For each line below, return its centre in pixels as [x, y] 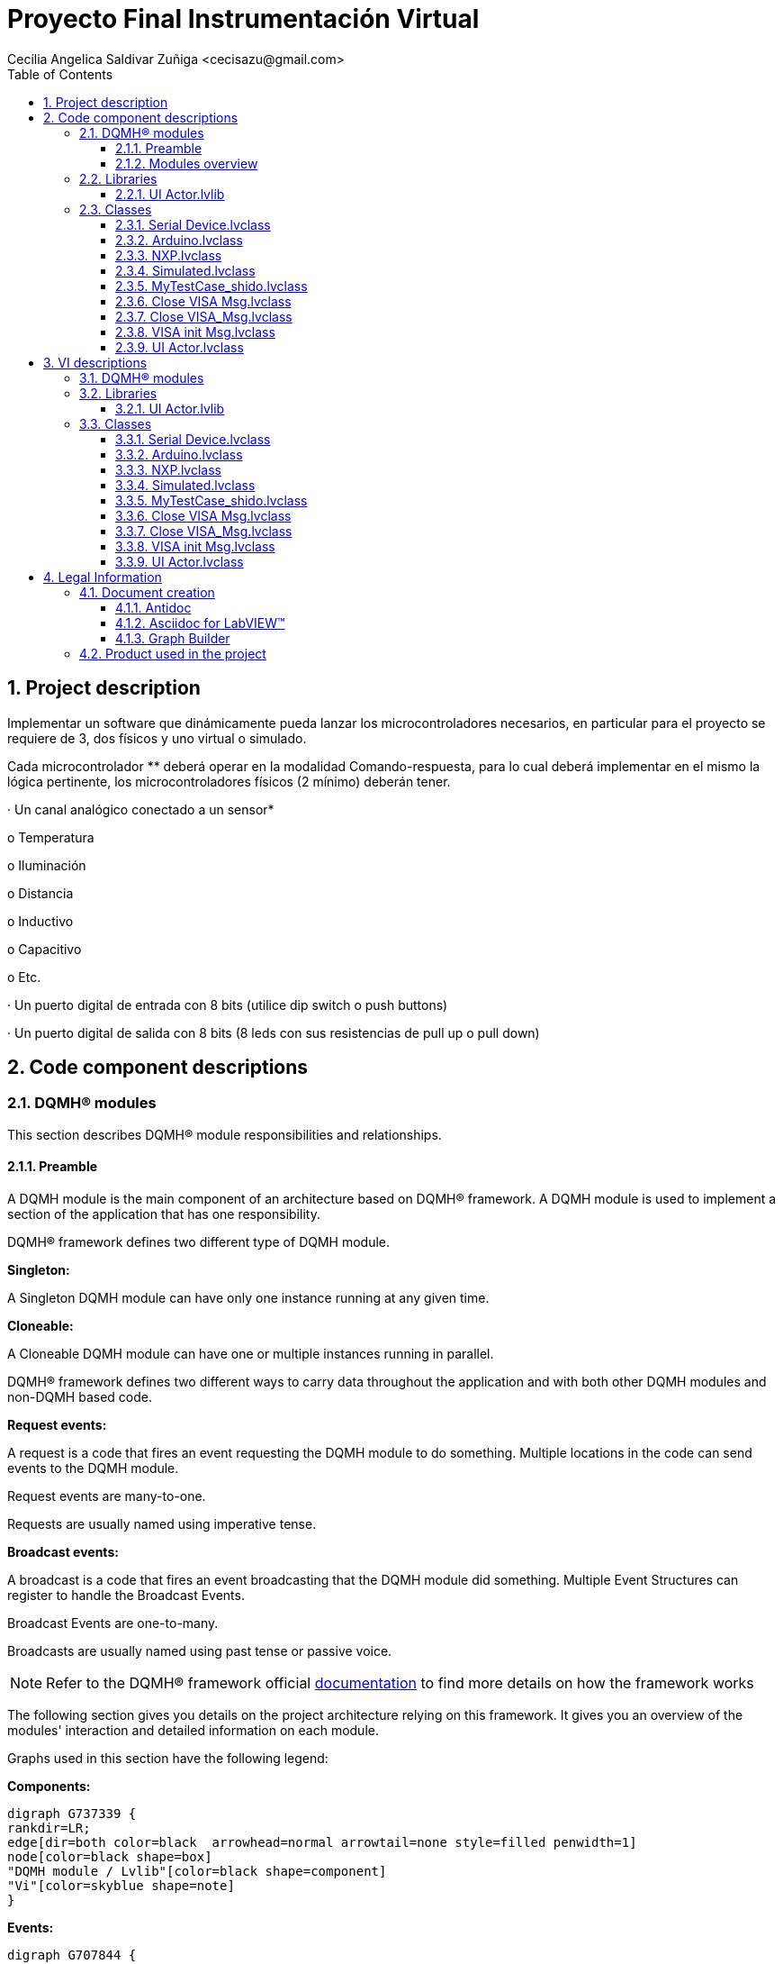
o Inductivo [40, 921]
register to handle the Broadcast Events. [126, 1596]
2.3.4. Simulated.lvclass [185, 270]
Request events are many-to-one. [107, 1496]
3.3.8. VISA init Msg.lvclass [195, 546]
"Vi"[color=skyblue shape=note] [121, 1886]
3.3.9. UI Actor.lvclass [180, 561]
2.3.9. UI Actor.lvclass [180, 347]
